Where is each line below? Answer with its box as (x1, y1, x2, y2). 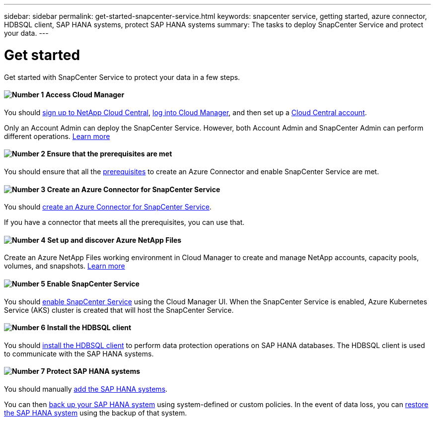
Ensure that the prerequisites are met (47, 149, 172, 158)
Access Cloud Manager (45, 90, 125, 99)
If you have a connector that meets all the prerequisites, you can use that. (4, 218, 245, 227)
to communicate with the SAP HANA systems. (4, 349, 154, 358)
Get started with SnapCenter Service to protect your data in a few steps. (4, 72, 240, 81)
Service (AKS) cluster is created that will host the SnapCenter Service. (4, 305, 234, 314)
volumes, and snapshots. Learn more (4, 262, 125, 271)
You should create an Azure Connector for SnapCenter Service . (4, 203, 212, 211)
